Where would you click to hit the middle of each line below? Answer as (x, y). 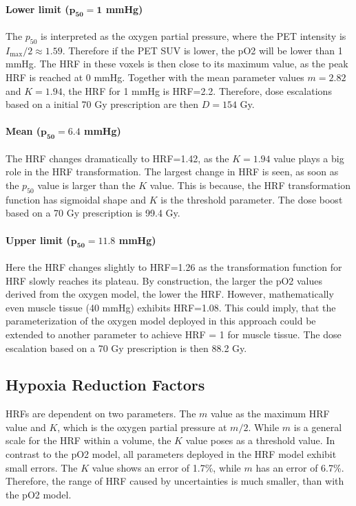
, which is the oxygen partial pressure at (142, 427)
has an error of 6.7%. (300, 467)
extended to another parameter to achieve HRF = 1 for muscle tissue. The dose (174, 334)
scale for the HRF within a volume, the (88, 440)
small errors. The (42, 467)
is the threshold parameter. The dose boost (252, 199)
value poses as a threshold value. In (260, 440)
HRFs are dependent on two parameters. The (101, 414)
